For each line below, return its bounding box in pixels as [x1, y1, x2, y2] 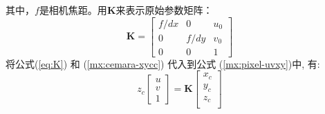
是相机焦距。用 [39, 3, 107, 17]
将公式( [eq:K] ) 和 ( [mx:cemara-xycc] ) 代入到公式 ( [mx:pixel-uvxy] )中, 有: [6, 56, 320, 70]
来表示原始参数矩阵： [115, 3, 213, 17]
